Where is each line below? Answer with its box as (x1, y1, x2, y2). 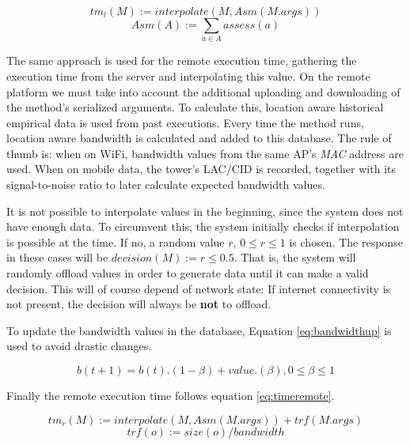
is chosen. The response (289, 233, 403, 250)
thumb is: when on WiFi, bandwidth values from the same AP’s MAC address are (6, 145, 404, 161)
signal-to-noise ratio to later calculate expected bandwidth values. (6, 176, 325, 193)
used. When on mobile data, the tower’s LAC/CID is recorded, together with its (6, 160, 396, 177)
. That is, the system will (233, 249, 356, 266)
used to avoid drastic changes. (6, 338, 152, 354)
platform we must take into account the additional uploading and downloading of (6, 83, 401, 100)
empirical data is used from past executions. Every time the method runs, (6, 114, 364, 130)
